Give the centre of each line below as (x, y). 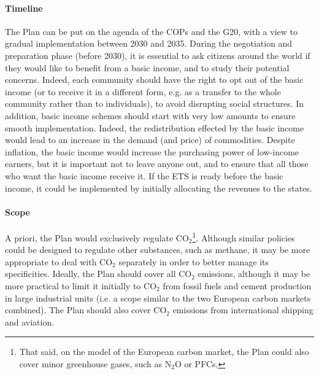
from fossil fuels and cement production (237, 285)
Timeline (24, 8)
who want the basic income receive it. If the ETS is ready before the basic (144, 175)
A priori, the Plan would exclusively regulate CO (97, 237)
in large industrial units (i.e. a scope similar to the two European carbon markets (158, 298)
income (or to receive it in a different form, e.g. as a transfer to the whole (143, 91)
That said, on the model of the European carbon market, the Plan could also (164, 352)
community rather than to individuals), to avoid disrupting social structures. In (155, 103)
